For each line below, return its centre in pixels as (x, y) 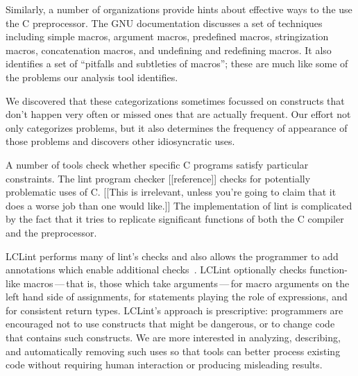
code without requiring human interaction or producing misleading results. (164, 365)
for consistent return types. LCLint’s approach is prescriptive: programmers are (174, 310)
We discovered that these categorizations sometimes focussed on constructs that (175, 100)
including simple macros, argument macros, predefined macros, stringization (167, 36)
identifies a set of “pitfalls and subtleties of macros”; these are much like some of (177, 63)
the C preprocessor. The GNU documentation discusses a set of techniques (164, 23)
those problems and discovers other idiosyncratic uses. (120, 141)
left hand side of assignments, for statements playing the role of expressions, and (177, 297)
